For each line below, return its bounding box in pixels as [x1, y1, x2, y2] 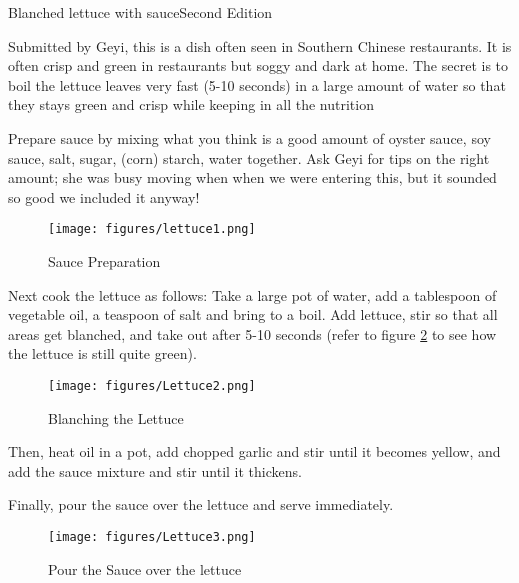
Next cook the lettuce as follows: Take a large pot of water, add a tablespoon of [8, 284, 497, 305]
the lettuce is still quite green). [8, 343, 197, 364]
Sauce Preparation [48, 251, 161, 271]
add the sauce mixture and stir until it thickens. [8, 460, 302, 481]
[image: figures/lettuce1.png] [48, 222, 256, 237]
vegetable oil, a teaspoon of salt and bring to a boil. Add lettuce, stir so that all [8, 304, 498, 325]
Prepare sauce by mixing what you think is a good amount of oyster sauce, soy [8, 127, 491, 148]
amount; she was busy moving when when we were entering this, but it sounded [8, 167, 497, 188]
